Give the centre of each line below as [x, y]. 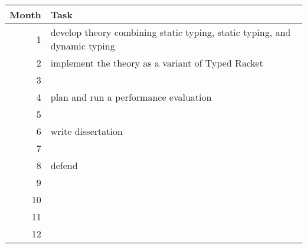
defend [64, 165]
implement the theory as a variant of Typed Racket [157, 63]
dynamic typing [83, 46]
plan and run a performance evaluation [131, 97]
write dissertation [86, 131]
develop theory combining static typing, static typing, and [171, 32]
